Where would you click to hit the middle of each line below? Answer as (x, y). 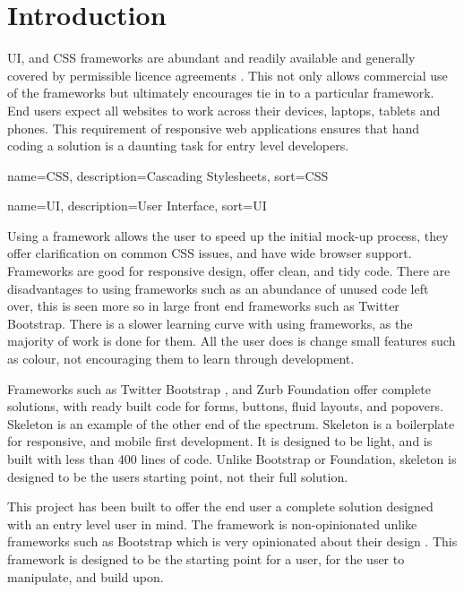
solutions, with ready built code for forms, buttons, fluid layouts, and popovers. (225, 406)
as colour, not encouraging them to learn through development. (181, 359)
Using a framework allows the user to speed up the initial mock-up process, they (228, 235)
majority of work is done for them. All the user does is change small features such (232, 341)
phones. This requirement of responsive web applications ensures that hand (213, 128)
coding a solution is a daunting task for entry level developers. (178, 146)
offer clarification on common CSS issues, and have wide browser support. (210, 253)
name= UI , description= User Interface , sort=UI (137, 206)
